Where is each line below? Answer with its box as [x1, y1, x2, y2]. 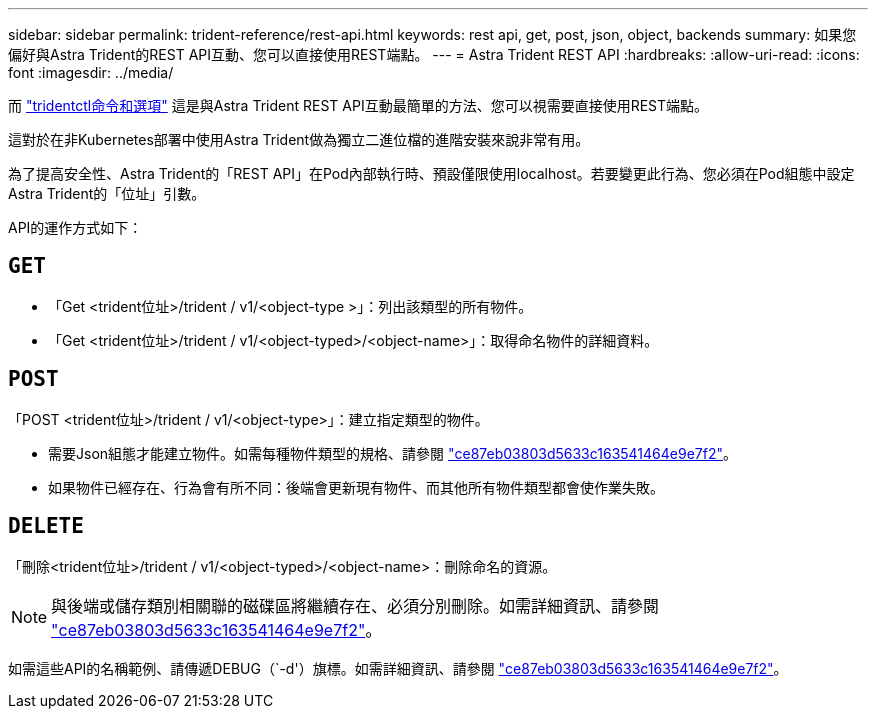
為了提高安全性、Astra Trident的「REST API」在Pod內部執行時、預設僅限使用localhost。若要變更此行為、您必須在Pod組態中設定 [8, 165, 855, 182]
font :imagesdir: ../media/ [8, 64, 174, 81]
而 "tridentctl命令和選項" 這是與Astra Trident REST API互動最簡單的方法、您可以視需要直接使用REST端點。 [8, 97, 709, 114]
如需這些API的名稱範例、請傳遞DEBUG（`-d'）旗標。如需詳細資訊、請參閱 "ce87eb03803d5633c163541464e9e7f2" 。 [8, 659, 788, 677]
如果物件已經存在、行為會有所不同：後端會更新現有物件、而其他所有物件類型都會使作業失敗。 [48, 478, 664, 496]
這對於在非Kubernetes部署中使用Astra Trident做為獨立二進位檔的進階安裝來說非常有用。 [8, 131, 590, 148]
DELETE [8, 514, 84, 539]
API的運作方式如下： [8, 219, 143, 236]
